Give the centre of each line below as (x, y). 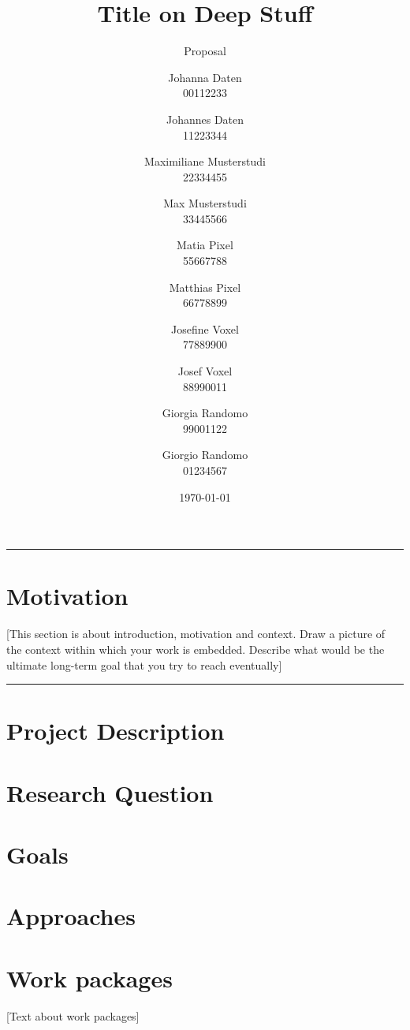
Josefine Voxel (205, 328)
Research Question (110, 792)
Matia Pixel (205, 245)
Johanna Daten (205, 77)
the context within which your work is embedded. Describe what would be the (196, 649)
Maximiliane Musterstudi (205, 161)
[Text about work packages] (73, 1015)
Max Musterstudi (205, 203)
